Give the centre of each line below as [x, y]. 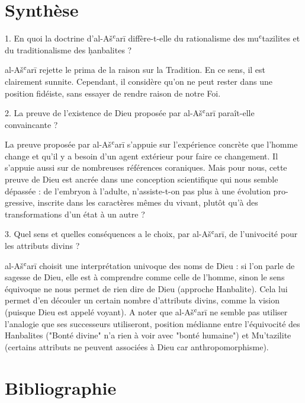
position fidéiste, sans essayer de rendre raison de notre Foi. [113, 93]
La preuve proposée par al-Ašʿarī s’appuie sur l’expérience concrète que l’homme [151, 144]
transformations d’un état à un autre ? [75, 214]
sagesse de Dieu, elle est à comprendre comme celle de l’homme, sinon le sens [145, 277]
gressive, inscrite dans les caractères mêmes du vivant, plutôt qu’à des [131, 202]
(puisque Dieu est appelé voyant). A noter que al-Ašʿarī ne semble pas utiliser [146, 312]
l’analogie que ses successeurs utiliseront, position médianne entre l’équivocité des [152, 323]
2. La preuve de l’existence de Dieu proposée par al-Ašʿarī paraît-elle [130, 113]
